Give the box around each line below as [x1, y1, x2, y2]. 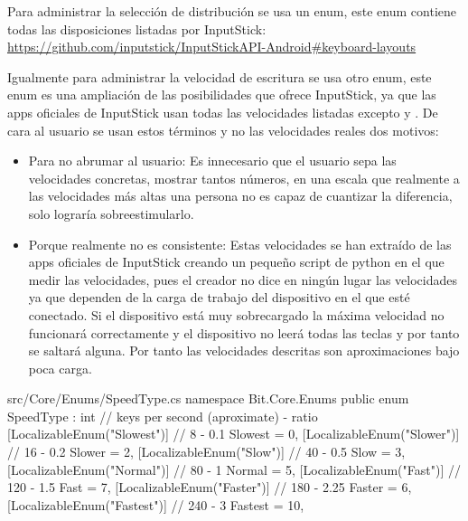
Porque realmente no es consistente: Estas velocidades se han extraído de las [28, 234, 452, 253]
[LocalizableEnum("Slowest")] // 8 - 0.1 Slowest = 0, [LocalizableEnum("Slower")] [7, 424, 460, 443]
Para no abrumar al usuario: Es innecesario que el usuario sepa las [28, 151, 397, 170]
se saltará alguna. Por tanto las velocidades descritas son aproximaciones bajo [28, 341, 460, 360]
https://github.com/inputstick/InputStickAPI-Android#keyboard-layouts [7, 37, 417, 56]
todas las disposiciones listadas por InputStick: [7, 19, 267, 38]
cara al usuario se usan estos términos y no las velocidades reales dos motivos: [7, 120, 439, 139]
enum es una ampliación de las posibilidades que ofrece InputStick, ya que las [7, 85, 436, 104]
